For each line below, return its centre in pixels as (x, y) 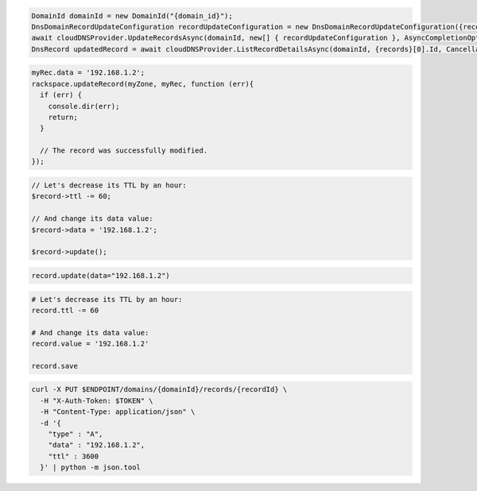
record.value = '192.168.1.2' (90, 344)
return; (63, 117)
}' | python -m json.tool (90, 468)
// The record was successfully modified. (124, 151)
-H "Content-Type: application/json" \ (118, 412)
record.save (55, 366)
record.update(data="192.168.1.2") (101, 275)
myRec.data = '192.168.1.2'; (88, 73)
